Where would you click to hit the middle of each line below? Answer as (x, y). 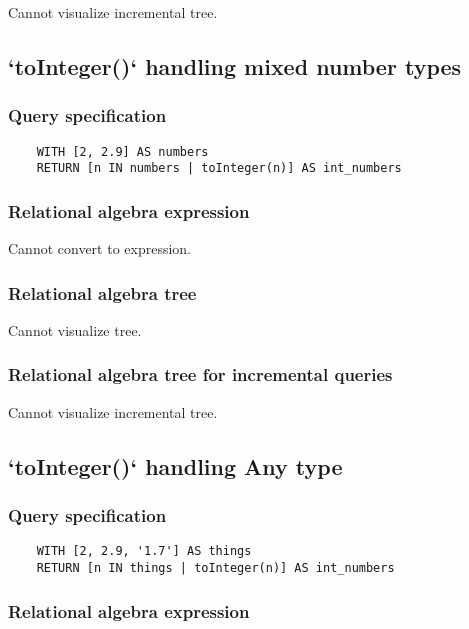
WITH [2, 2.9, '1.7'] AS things (144, 551)
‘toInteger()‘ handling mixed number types (235, 65)
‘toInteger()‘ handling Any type (175, 465)
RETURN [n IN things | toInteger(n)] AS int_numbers (215, 568)
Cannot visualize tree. (75, 329)
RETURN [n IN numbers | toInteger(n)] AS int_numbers (219, 168)
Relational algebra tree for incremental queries (200, 374)
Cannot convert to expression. (100, 248)
